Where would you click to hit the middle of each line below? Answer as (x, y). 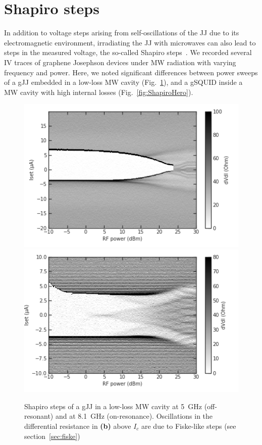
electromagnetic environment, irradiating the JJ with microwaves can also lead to (130, 42)
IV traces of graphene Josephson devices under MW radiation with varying (120, 62)
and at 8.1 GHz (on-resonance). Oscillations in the (134, 416)
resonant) (39, 416)
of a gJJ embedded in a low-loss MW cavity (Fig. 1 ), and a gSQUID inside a (123, 82)
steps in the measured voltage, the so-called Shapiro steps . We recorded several (128, 52)
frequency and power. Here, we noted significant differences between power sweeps (131, 72)
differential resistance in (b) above (78, 426)
